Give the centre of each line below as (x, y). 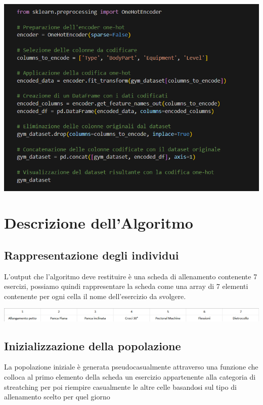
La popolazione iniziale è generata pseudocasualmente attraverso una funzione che (131, 367)
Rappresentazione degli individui (92, 255)
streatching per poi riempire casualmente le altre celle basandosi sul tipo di (120, 386)
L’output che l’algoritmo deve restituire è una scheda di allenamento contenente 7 (131, 276)
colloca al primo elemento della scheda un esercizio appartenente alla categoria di (130, 376)
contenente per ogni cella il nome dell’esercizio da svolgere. (95, 296)
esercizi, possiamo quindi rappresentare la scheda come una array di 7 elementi (126, 286)
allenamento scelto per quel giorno (57, 397)
